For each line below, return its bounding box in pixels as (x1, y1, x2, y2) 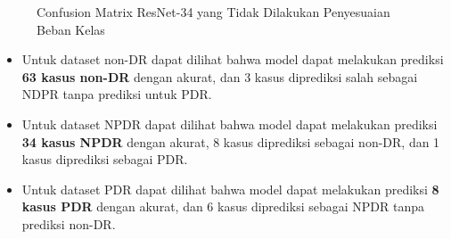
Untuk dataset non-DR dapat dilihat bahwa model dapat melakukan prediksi (21, 50, 444, 69)
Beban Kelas (37, 20, 105, 38)
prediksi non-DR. (21, 214, 116, 233)
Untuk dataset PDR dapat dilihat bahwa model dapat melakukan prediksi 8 (21, 179, 439, 198)
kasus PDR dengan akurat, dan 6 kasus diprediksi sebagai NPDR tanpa (21, 197, 424, 216)
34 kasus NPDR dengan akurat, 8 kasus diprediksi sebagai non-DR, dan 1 (21, 132, 440, 151)
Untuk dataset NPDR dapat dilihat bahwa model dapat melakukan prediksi (21, 114, 438, 133)
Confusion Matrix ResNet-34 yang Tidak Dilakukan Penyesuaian (37, 3, 390, 21)
